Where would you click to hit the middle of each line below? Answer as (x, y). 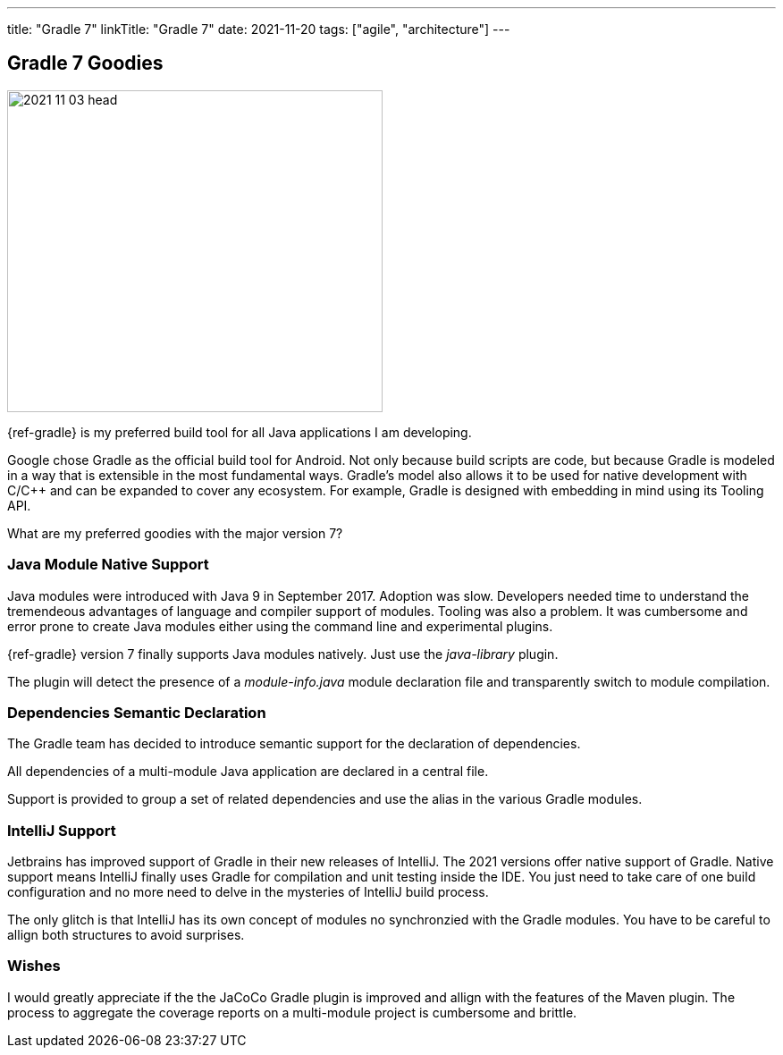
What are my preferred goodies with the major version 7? (175, 533)
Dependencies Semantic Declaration (137, 712)
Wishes (34, 966)
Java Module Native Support (108, 565)
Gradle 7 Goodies (85, 63)
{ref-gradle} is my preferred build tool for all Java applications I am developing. (240, 432)
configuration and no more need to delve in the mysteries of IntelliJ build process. (248, 892)
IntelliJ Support (62, 830)
